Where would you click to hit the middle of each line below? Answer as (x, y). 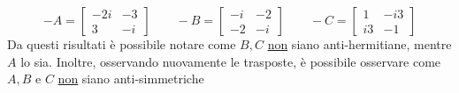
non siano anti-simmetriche (131, 79)
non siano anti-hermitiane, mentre (360, 44)
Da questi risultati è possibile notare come (122, 44)
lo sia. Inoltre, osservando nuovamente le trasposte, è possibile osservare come (231, 61)
